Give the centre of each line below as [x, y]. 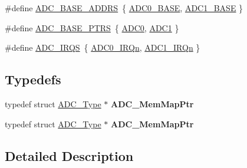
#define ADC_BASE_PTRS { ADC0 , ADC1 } [92, 27]
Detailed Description [69, 155]
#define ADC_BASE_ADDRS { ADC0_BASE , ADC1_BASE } [124, 8]
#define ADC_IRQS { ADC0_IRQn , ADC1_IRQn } [103, 47]
